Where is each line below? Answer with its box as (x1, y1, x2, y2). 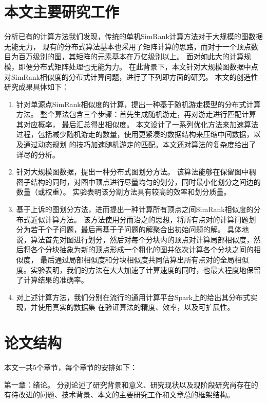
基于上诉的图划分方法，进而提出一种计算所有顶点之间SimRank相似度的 (16, 204, 254, 215)
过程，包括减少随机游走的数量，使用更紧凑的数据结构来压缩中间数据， (16, 129, 254, 139)
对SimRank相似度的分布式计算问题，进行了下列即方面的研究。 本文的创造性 (4, 71, 258, 82)
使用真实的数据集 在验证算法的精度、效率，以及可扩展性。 (37, 302, 235, 312)
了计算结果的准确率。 (16, 274, 88, 285)
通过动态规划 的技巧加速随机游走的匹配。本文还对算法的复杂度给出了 (23, 139, 256, 150)
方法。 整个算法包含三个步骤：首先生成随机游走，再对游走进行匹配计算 (16, 109, 256, 119)
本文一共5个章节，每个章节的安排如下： (4, 362, 137, 373)
